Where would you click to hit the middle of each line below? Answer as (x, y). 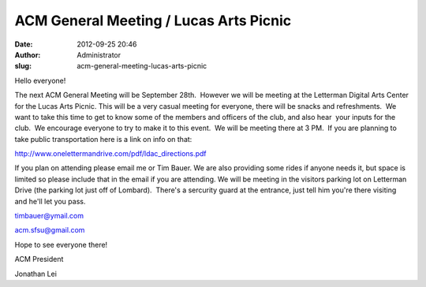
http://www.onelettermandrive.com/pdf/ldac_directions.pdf (110, 154)
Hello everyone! (40, 80)
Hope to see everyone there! (61, 244)
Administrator (99, 54)
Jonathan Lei (35, 274)
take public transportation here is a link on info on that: (103, 139)
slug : (23, 66)
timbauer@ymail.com (49, 216)
